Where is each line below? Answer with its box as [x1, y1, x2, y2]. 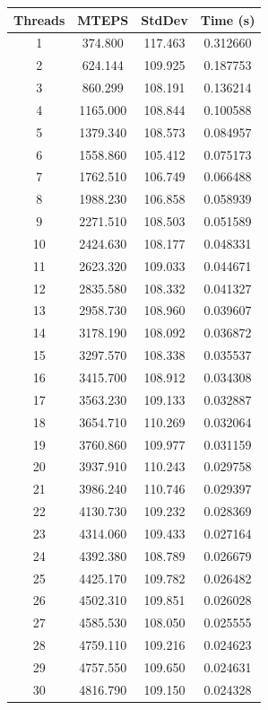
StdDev [141, 10, 188, 29]
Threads [13, 10, 65, 29]
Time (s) [200, 10, 255, 29]
